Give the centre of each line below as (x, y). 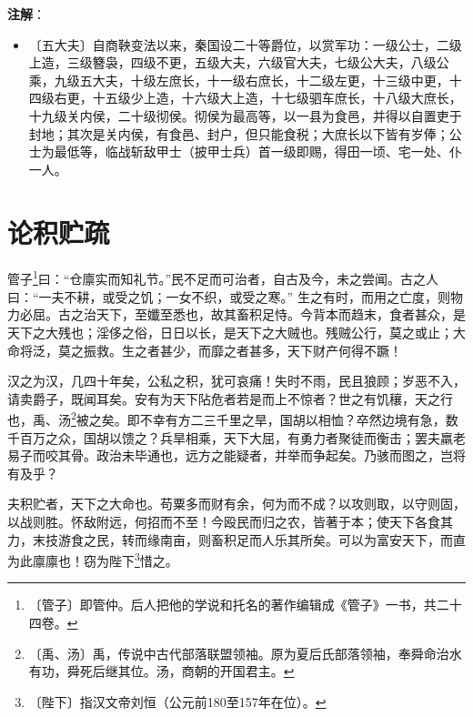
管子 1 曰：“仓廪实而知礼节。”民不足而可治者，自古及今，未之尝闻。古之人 (223, 278)
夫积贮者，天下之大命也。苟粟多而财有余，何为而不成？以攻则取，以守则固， (236, 504)
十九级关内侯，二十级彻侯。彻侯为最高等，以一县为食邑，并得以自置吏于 (245, 115)
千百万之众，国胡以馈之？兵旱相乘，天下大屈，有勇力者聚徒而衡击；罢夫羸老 (236, 437)
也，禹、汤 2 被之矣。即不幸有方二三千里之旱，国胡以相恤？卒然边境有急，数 (233, 418)
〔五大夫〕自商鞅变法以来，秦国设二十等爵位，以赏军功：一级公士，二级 (245, 44)
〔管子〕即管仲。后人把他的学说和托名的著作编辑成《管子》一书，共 (232, 605)
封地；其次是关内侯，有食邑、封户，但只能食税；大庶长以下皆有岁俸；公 (245, 133)
